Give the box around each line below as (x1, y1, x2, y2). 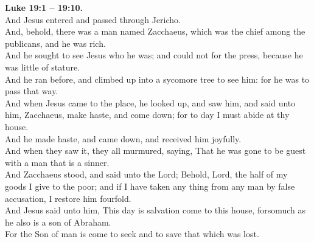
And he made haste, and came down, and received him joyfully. (5, 132, 242, 145)
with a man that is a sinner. (5, 156, 110, 168)
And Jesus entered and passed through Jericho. (5, 13, 181, 26)
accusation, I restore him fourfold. (5, 192, 131, 204)
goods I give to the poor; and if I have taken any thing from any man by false (5, 179, 295, 192)
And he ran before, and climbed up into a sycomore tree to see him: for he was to (5, 72, 310, 85)
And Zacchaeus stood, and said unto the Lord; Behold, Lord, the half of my (5, 168, 288, 181)
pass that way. (5, 85, 58, 97)
